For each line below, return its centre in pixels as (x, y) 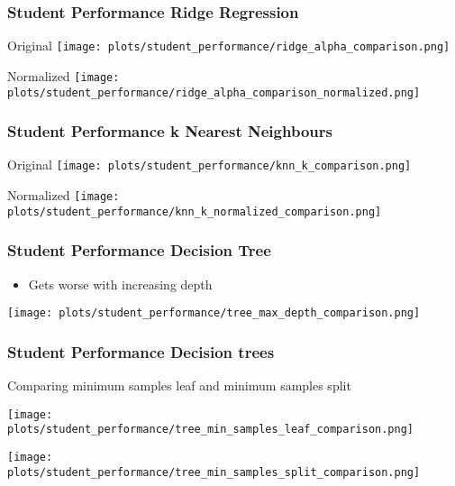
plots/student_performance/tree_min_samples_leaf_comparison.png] (211, 430)
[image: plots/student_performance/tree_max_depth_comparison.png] (214, 313)
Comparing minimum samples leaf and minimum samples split (179, 385)
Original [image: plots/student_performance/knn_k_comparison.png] (209, 165)
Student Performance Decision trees (141, 351)
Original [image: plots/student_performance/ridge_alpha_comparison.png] (229, 46)
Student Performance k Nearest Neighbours (170, 131)
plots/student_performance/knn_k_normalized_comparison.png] (195, 211)
